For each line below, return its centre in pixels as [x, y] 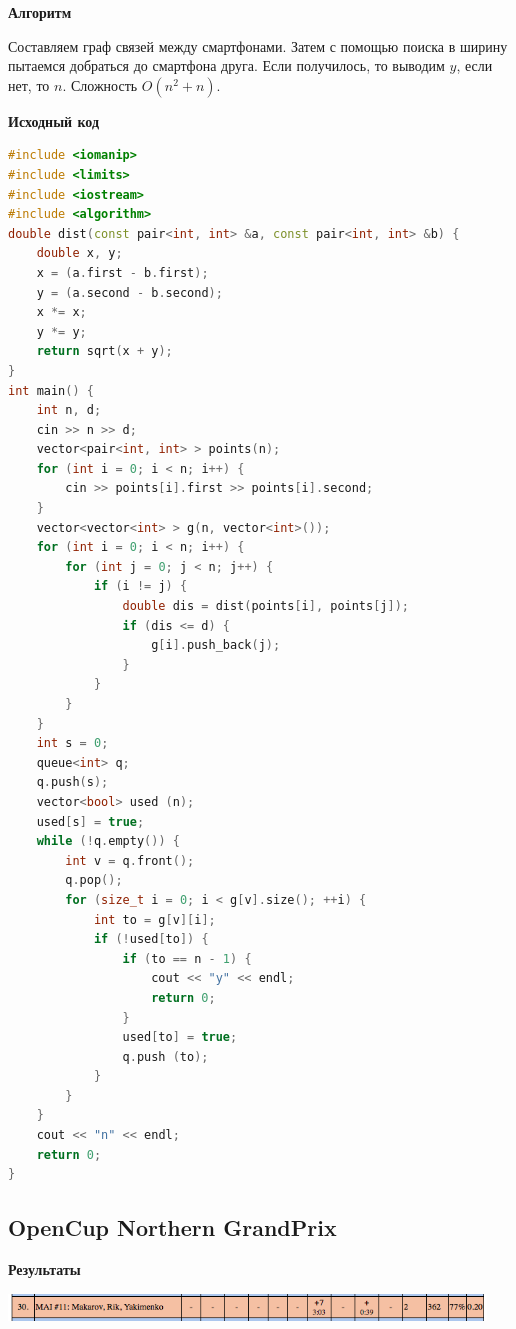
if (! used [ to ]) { [151, 939]
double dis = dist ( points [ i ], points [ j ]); [266, 606]
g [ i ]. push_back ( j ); [216, 645]
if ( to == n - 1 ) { [187, 958]
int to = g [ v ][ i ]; [154, 919]
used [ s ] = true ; [90, 821]
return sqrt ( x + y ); [104, 351]
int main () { [51, 390]
